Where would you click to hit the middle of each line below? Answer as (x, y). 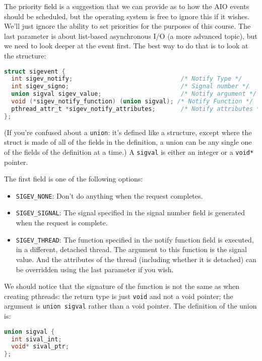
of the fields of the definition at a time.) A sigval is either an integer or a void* (129, 152)
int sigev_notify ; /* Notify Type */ (127, 79)
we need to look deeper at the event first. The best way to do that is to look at (126, 46)
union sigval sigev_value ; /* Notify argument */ (134, 94)
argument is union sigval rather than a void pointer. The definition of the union (130, 306)
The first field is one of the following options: (74, 179)
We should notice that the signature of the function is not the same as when (122, 286)
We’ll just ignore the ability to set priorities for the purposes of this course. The (127, 26)
